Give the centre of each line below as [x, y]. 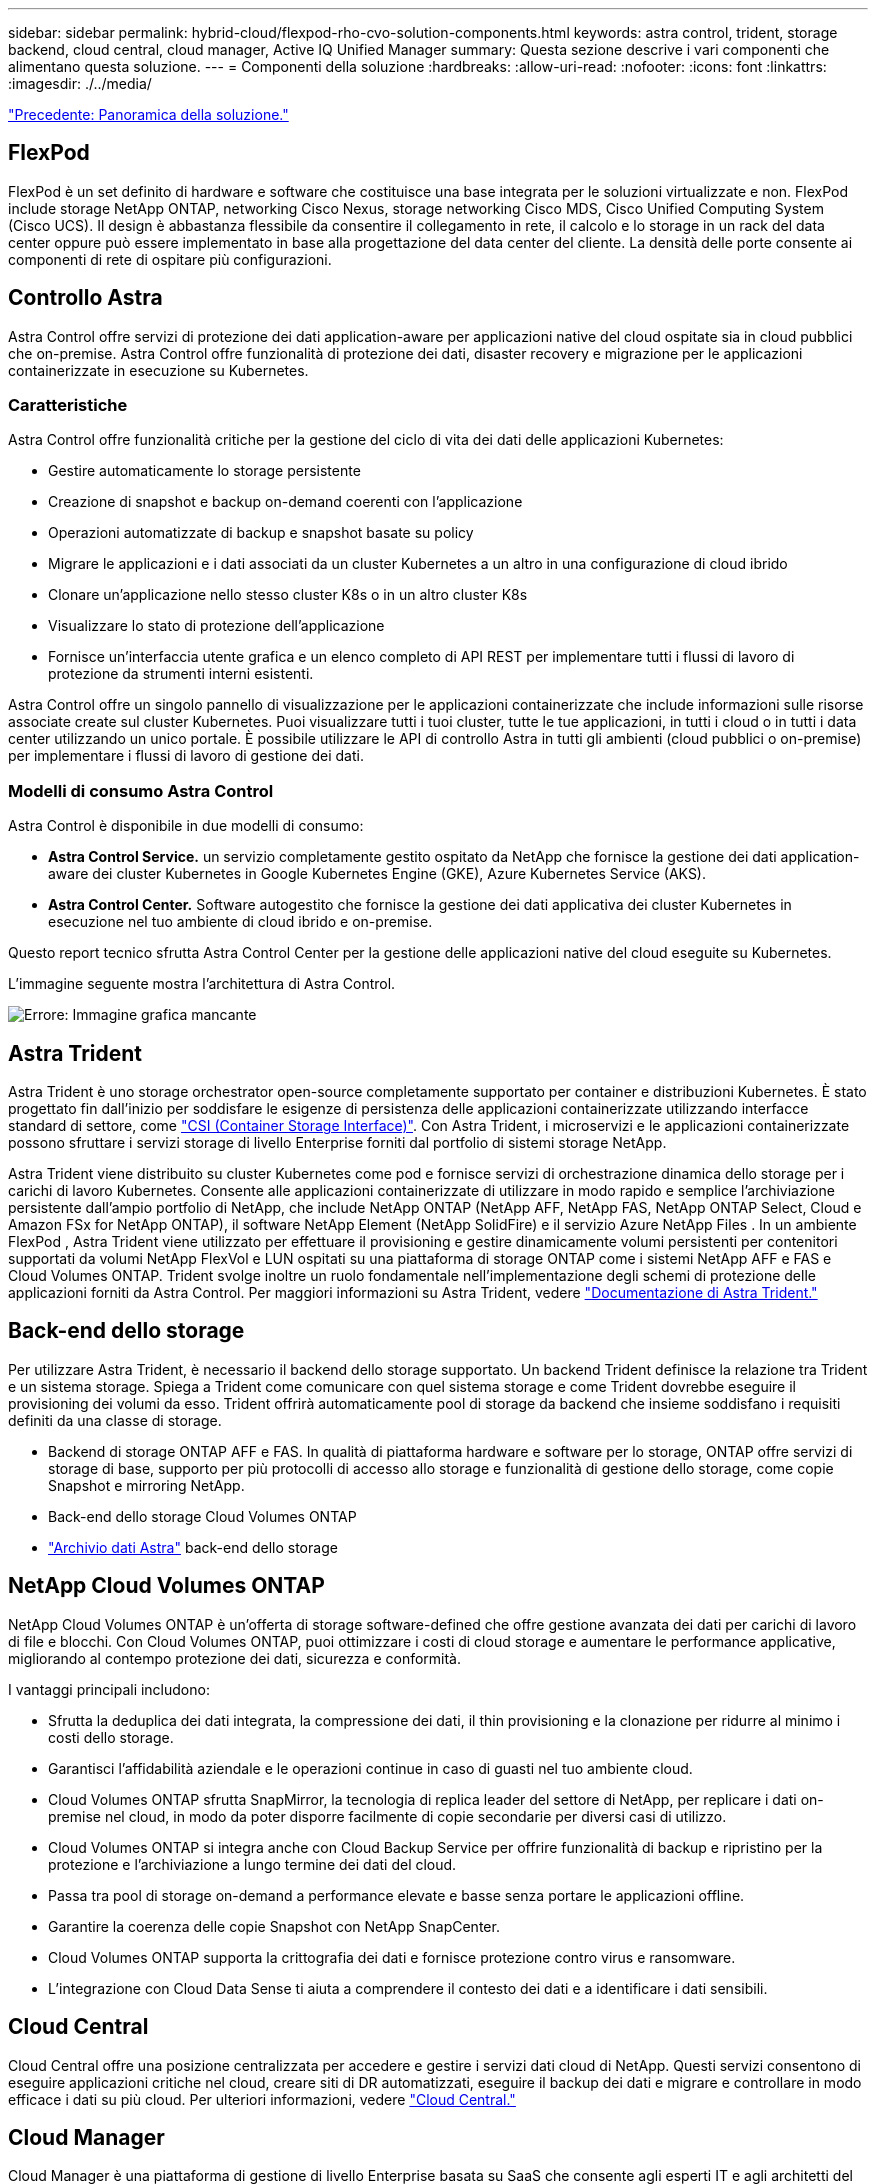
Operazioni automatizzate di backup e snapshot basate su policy [261, 533]
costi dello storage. [111, 1737]
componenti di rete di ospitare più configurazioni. [170, 259]
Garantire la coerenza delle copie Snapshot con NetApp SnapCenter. [274, 1926]
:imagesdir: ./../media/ [80, 83]
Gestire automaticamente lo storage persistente [204, 471]
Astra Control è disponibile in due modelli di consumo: [186, 826]
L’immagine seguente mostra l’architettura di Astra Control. [202, 984]
